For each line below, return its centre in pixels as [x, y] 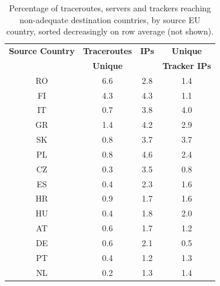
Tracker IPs [186, 65]
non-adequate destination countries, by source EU [110, 19]
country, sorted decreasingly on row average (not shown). [110, 31]
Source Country [42, 51]
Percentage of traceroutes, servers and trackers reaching [110, 8]
